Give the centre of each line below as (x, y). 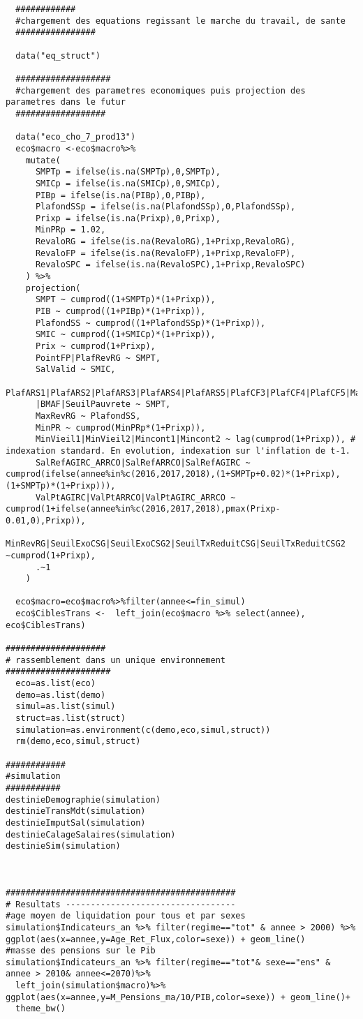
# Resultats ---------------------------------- (121, 904)
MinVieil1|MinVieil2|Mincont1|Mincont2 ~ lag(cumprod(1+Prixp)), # (195, 439)
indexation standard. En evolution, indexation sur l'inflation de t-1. (178, 451)
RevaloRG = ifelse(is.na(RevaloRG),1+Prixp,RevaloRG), (165, 242)
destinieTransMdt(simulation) (76, 811)
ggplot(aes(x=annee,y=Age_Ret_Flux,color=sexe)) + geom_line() (156, 939)
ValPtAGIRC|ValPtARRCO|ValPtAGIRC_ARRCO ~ (135, 497)
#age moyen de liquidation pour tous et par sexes (126, 916)
